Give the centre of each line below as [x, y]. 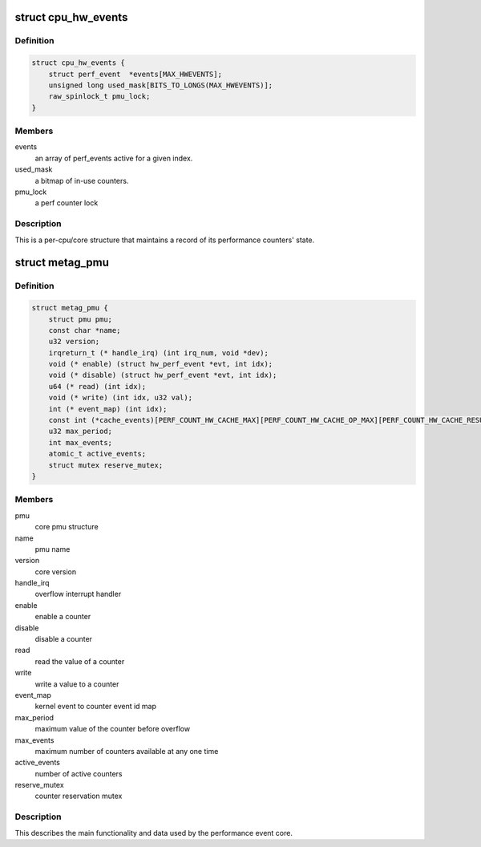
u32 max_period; [80, 432]
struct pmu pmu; [80, 319]
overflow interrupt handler [78, 594]
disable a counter [63, 639]
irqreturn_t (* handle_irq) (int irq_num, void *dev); [158, 353]
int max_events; [80, 442]
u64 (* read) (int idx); [97, 386]
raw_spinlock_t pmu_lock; [99, 97]
